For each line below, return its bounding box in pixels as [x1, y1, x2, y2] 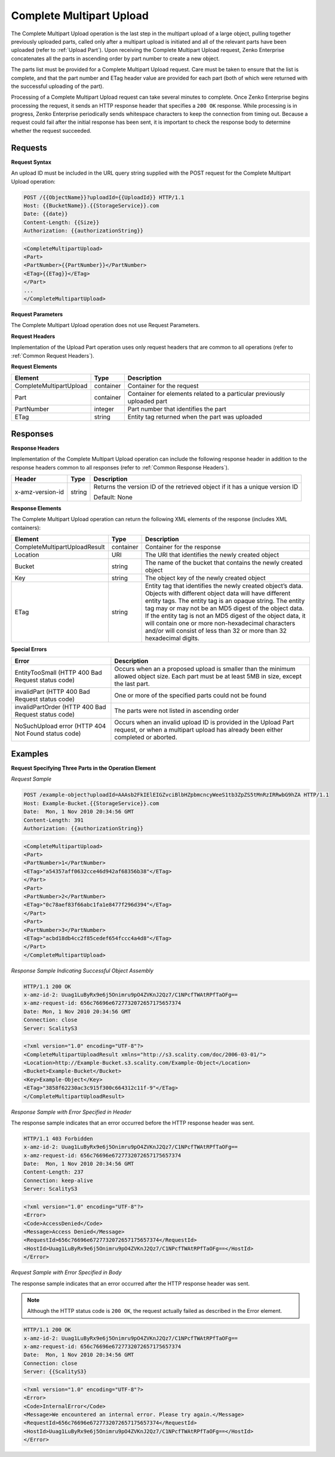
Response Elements [11, 505, 62, 512]
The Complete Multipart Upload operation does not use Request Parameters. [11, 322, 200, 329]
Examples [11, 749, 49, 759]
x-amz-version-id [14, 488, 64, 496]
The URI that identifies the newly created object [145, 551, 279, 559]
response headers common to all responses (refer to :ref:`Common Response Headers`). [11, 464, 229, 471]
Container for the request [127, 382, 199, 390]
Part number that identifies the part [127, 405, 227, 413]
